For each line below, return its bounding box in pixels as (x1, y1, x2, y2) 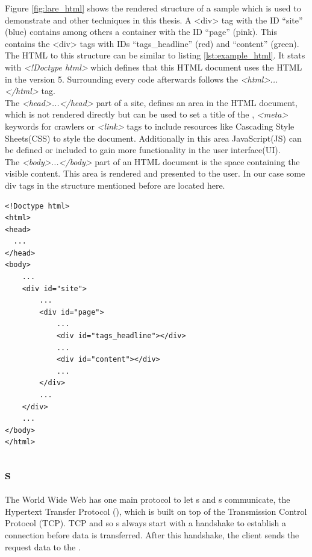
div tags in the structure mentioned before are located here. (5, 178, 225, 191)
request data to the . (5, 540, 81, 553)
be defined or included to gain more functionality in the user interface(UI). (5, 143, 281, 156)
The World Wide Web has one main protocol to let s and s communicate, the (5, 493, 290, 506)
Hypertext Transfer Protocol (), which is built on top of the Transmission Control (5, 505, 307, 517)
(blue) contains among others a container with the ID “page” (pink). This (5, 25, 278, 38)
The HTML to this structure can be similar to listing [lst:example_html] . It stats (5, 49, 305, 61)
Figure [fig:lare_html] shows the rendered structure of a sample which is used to (5, 2, 301, 14)
